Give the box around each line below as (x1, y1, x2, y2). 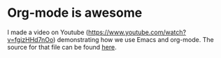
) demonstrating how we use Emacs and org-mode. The (52, 35, 215, 43)
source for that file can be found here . (7, 43, 117, 51)
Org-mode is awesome (7, 5, 143, 21)
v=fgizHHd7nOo (7, 35, 54, 43)
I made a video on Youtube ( (7, 28, 89, 36)
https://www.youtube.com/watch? (87, 28, 187, 36)
